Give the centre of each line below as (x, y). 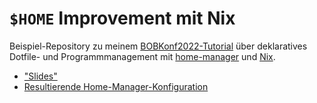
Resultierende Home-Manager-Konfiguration (116, 86)
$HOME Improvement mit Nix (122, 18)
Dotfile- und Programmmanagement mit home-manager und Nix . (142, 56)
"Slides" (40, 76)
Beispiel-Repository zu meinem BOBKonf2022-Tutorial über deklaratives (158, 46)
